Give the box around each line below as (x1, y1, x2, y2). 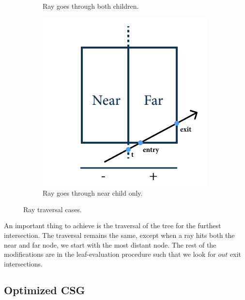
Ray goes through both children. (43, 1, 139, 11)
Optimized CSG (4, 282, 85, 297)
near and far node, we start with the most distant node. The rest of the (4, 239, 216, 250)
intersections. (4, 258, 43, 268)
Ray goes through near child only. (43, 188, 143, 198)
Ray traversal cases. (23, 204, 82, 214)
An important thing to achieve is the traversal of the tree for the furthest (4, 220, 221, 231)
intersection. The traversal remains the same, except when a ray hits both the (4, 230, 235, 240)
